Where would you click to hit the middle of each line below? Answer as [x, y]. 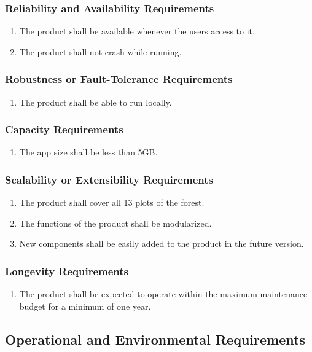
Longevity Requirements [67, 271]
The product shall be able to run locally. [96, 102]
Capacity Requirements [64, 129]
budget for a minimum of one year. [85, 306]
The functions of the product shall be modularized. [115, 223]
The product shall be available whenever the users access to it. [137, 31]
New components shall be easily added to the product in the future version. [162, 244]
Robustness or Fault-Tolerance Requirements [119, 79]
